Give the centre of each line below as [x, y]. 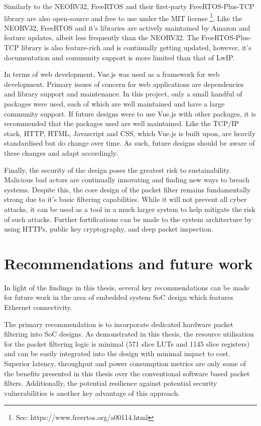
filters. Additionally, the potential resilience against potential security [111, 383]
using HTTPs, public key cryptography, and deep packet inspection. [109, 229]
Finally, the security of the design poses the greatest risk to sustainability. [118, 170]
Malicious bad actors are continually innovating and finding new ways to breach [127, 180]
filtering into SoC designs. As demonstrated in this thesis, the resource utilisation [129, 334]
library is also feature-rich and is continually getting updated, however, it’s [136, 47]
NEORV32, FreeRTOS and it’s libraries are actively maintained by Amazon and [127, 27]
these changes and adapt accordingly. [61, 152]
